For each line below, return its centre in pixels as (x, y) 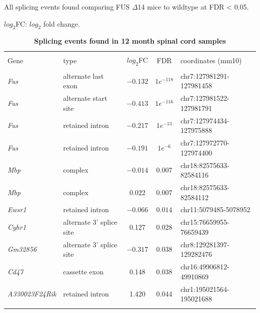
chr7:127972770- (205, 143)
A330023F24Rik (32, 294)
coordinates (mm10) (211, 60)
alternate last (83, 75)
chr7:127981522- (205, 98)
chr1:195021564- (205, 289)
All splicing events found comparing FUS (67, 7)
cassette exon (83, 271)
